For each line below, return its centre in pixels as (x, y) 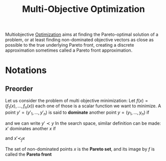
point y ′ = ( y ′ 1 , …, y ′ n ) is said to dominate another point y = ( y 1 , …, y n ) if (77, 113)
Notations (26, 70)
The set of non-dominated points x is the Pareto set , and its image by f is (80, 149)
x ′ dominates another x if (31, 128)
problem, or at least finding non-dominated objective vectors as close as (80, 40)
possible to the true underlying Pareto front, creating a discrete (70, 45)
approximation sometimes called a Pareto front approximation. (69, 50)
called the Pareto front (29, 154)
